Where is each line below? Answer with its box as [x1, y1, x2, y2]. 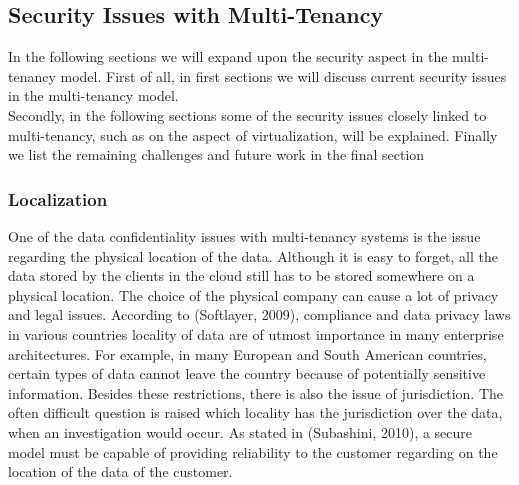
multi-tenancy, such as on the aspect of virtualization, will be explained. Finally [8, 124, 498, 145]
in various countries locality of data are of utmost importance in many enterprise [8, 323, 504, 344]
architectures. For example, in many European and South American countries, [8, 343, 487, 364]
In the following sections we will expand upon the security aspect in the [8, 46, 448, 67]
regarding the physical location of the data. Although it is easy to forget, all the [8, 245, 498, 266]
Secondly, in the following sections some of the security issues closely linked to [8, 104, 487, 125]
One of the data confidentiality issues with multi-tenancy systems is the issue [8, 225, 481, 246]
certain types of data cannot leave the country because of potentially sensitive [8, 363, 486, 384]
